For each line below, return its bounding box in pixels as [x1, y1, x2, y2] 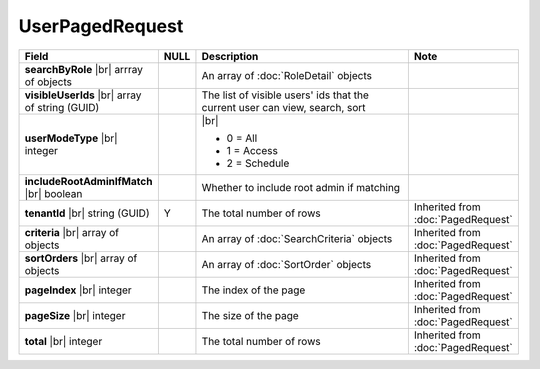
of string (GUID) [24, 100, 100, 114]
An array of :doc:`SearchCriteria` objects [201, 231, 393, 245]
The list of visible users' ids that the [201, 88, 370, 102]
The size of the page [201, 308, 299, 322]
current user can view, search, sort [201, 100, 366, 114]
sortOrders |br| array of [24, 251, 138, 265]
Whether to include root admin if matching [201, 180, 400, 194]
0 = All [226, 131, 258, 145]
